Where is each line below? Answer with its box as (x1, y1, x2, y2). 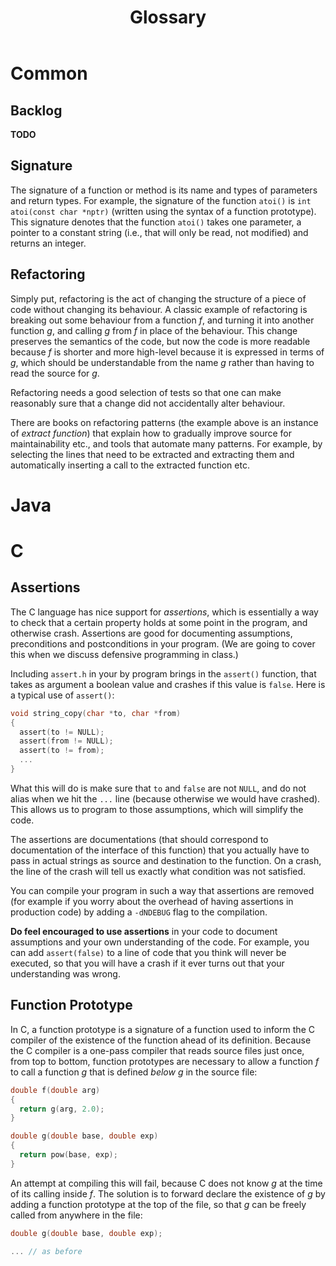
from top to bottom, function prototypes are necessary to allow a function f (10, 1055, 320, 1067)
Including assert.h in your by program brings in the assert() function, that (10, 667, 317, 680)
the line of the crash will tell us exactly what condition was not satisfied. (10, 865, 307, 877)
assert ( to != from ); (19, 746, 105, 756)
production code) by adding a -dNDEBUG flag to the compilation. (10, 906, 268, 918)
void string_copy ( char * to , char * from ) (10, 708, 182, 718)
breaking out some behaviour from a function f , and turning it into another (10, 314, 315, 326)
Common (10, 62, 88, 85)
